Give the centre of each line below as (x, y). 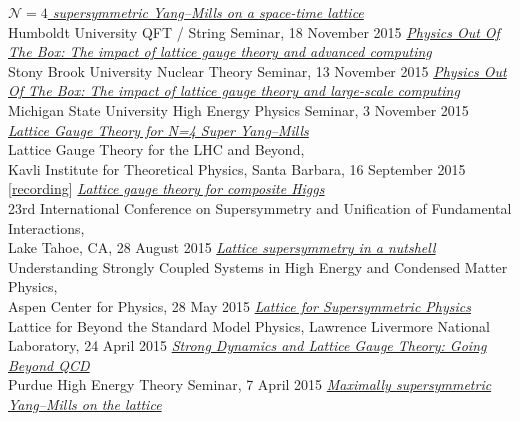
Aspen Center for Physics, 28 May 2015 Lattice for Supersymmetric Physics (240, 305)
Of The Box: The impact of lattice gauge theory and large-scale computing (234, 90)
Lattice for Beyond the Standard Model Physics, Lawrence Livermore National (249, 325)
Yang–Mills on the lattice (85, 403)
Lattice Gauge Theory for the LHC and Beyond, (156, 149)
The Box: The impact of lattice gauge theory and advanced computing (220, 51)
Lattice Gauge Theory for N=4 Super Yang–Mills (158, 129)
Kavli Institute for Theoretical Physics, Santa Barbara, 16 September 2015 (237, 168)
